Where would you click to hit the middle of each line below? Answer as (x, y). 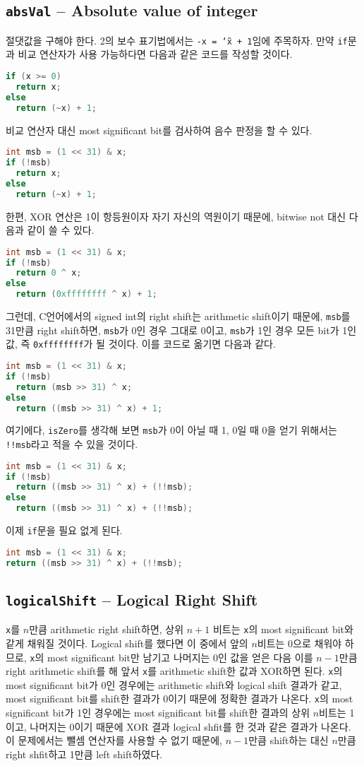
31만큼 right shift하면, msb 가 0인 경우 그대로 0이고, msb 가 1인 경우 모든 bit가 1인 (181, 330)
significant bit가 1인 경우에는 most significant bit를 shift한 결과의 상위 (158, 713)
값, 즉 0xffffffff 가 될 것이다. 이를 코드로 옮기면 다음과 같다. (141, 344)
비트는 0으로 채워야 (299, 643)
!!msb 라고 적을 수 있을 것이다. (72, 444)
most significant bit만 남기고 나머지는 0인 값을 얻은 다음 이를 (180, 657)
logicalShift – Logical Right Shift (132, 599)
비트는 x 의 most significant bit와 (283, 629)
